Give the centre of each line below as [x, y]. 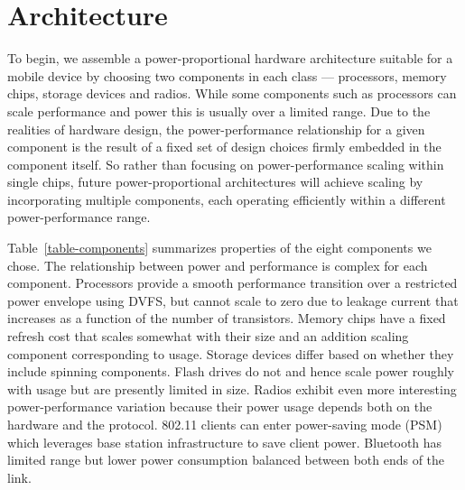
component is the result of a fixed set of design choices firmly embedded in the [224, 147]
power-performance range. [79, 217]
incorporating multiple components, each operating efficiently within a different [227, 199]
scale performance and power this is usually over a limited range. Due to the [219, 111]
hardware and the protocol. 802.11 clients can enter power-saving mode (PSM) [225, 424]
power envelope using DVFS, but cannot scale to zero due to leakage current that [233, 300]
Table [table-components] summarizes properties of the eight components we [219, 248]
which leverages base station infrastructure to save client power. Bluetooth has [225, 442]
